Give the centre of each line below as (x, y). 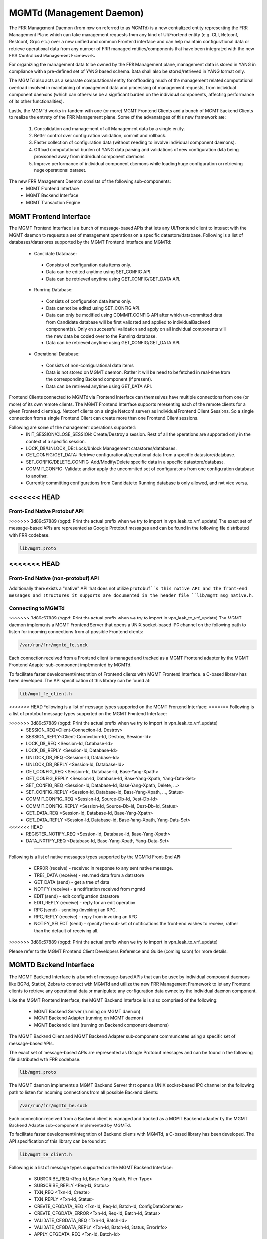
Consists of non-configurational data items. (90, 365)
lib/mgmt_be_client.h (46, 1154)
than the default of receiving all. (66, 930)
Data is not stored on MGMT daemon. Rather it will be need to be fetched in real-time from (138, 372)
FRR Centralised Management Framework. (52, 56)
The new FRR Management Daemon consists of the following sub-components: (90, 181)
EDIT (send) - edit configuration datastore (76, 896)
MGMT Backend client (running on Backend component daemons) (101, 1025)
